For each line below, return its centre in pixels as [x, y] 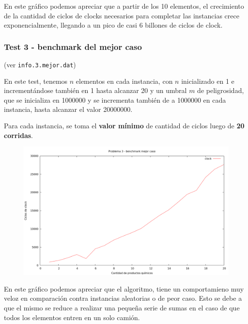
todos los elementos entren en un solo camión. [72, 317]
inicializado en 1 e [208, 81]
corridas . [18, 135]
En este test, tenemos [36, 81]
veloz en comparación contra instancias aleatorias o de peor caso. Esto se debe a [123, 298]
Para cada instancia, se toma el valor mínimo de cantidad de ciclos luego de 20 [124, 126]
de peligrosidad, [221, 90]
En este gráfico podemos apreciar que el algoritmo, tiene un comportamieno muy [124, 288]
